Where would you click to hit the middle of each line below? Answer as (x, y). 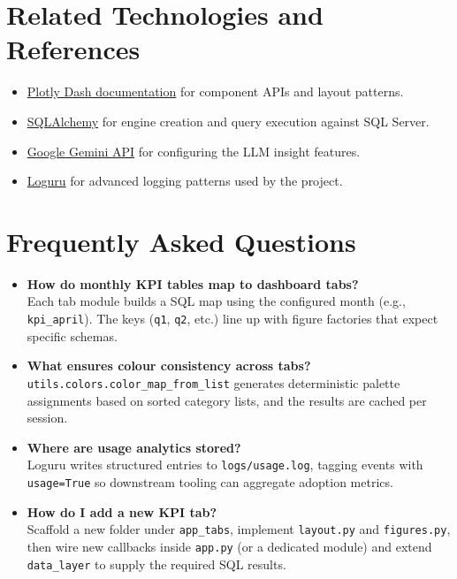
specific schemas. (72, 335)
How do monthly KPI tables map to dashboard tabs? (193, 283)
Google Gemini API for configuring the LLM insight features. (194, 151)
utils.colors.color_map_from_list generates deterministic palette (213, 382)
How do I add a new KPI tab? (122, 511)
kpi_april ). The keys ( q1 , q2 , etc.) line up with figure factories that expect (232, 318)
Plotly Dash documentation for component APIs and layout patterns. (215, 91)
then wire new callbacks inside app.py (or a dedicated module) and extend (229, 546)
